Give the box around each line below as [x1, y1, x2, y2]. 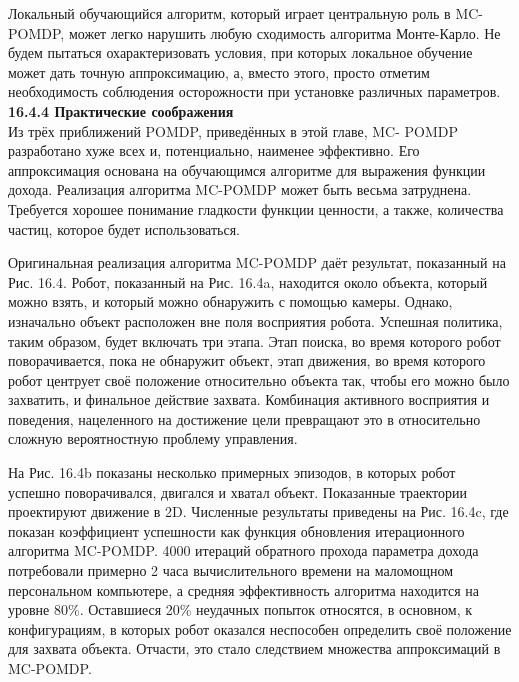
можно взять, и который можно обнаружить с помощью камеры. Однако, [8, 291, 453, 312]
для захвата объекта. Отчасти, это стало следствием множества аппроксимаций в [8, 638, 501, 659]
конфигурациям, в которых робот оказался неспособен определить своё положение [8, 618, 512, 639]
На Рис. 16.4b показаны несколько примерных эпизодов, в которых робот [8, 462, 456, 483]
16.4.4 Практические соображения [8, 100, 234, 121]
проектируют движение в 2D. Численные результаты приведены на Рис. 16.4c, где [8, 501, 509, 522]
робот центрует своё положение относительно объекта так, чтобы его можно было [8, 369, 510, 390]
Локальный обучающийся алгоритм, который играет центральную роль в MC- [8, 3, 484, 23]
